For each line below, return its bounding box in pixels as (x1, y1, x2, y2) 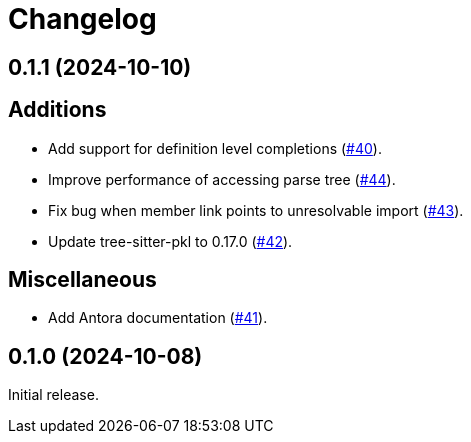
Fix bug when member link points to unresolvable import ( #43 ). (48, 201, 464, 219)
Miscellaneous (8, 267, 157, 293)
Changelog (8, 2, 157, 36)
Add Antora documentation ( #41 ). (48, 309, 268, 327)
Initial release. (8, 386, 99, 404)
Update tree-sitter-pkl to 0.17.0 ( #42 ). (48, 232, 293, 250)
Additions (8, 97, 107, 123)
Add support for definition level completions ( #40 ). (48, 139, 382, 157)
